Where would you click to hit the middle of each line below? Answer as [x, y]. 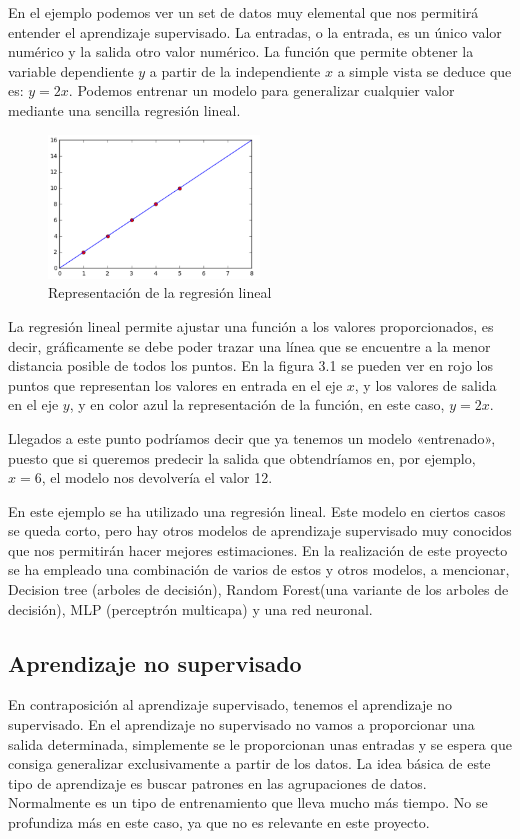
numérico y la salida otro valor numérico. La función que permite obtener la [241, 51]
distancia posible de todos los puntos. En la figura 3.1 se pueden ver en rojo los [251, 365]
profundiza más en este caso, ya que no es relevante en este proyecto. [219, 822]
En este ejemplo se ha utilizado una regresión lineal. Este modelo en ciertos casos [257, 510]
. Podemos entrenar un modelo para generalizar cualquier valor [261, 90]
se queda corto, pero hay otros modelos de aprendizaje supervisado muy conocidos [260, 530]
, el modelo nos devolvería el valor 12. [157, 477]
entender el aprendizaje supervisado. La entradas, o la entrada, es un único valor [255, 31]
